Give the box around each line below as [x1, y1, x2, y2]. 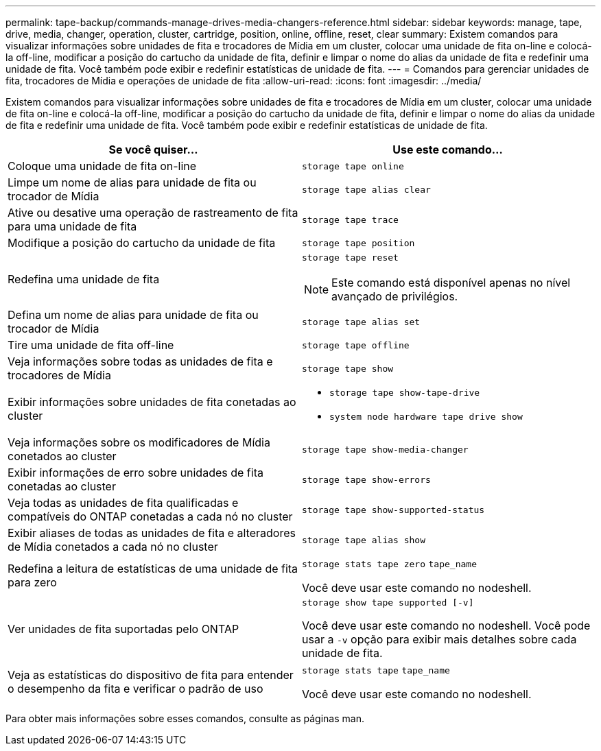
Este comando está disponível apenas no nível [331, 276, 571, 289]
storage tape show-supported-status [302, 504, 485, 515]
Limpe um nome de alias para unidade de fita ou [8, 176, 257, 189]
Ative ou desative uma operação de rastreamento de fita [8, 206, 298, 219]
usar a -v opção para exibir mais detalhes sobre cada [302, 632, 577, 646]
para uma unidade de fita [8, 219, 137, 233]
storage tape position [302, 237, 415, 248]
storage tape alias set [302, 316, 421, 327]
